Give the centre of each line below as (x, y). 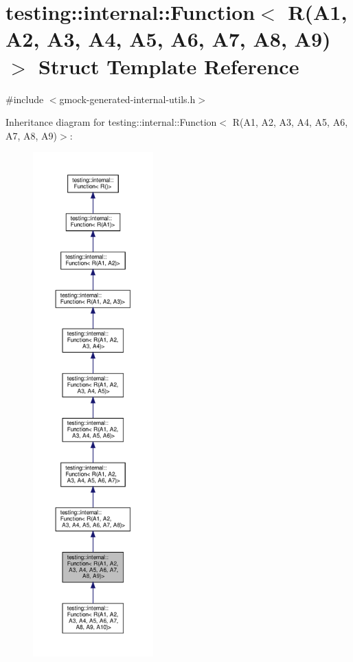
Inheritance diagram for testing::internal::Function (111, 122)
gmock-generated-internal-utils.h (127, 99)
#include (25, 99)
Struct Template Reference (169, 66)
